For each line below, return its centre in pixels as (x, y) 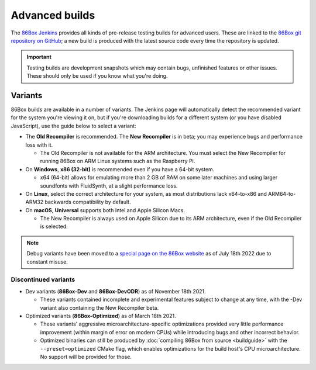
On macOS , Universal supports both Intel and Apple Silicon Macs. (105, 210)
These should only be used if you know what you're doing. (97, 76)
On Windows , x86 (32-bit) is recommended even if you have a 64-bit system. (120, 169)
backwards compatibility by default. (88, 202)
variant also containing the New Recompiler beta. (99, 307)
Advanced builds (53, 15)
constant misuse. (47, 262)
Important (39, 57)
